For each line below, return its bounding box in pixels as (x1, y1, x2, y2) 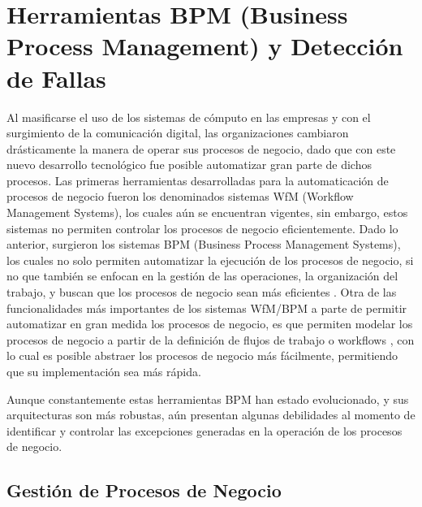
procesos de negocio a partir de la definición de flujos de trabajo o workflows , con (6, 331, 415, 348)
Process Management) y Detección (6, 29, 403, 63)
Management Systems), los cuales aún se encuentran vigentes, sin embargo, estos (6, 204, 408, 221)
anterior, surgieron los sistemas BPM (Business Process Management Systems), (6, 236, 401, 253)
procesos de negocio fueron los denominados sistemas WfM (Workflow (6, 188, 354, 205)
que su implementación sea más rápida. (6, 363, 201, 379)
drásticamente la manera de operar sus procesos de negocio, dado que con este (6, 140, 396, 157)
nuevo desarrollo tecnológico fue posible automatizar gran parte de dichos (6, 156, 372, 173)
